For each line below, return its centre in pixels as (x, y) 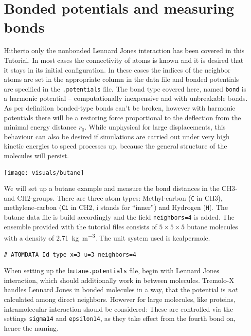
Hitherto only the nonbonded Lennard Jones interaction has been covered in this (124, 50)
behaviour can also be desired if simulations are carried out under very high (117, 136)
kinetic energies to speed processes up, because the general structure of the (116, 146)
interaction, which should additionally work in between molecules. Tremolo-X (119, 280)
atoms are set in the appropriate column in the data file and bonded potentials (121, 79)
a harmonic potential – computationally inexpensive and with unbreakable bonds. (126, 98)
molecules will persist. (36, 155)
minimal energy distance (40, 127)
